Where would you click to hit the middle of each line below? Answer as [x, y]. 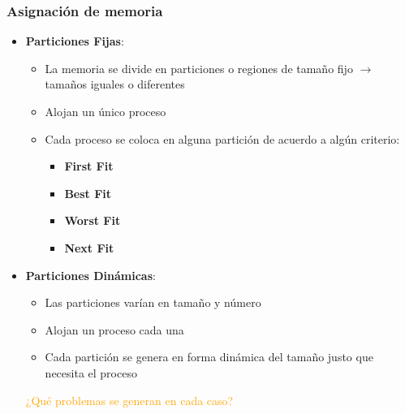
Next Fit [89, 247]
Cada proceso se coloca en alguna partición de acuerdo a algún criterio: [222, 138]
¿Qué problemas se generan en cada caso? [129, 400]
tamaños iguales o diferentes [115, 84]
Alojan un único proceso [106, 111]
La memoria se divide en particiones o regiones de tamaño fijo [199, 68]
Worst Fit [93, 220]
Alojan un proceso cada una [114, 329]
